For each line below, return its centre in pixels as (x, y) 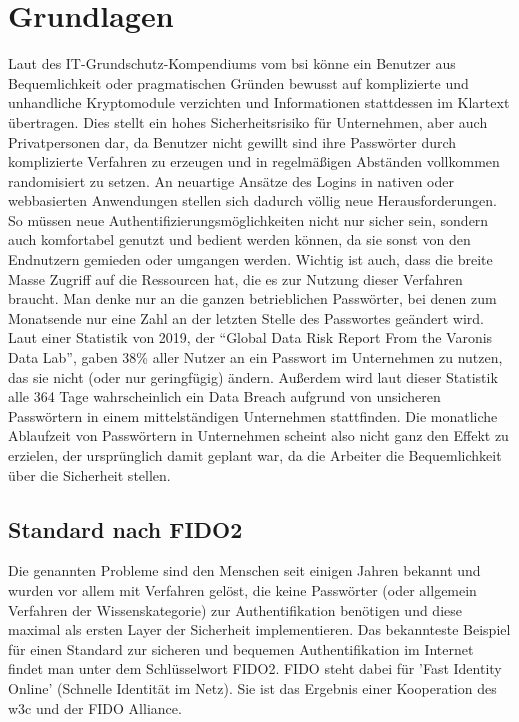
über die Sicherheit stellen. (89, 474)
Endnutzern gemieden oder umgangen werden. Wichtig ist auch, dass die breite (250, 259)
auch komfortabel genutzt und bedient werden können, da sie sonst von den (239, 239)
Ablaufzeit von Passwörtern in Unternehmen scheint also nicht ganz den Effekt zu (258, 435)
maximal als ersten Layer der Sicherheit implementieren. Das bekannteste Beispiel (259, 629)
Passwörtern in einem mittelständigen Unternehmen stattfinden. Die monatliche (253, 415)
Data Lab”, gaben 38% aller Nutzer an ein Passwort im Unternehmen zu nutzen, (255, 357)
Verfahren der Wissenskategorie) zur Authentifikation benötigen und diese (235, 609)
